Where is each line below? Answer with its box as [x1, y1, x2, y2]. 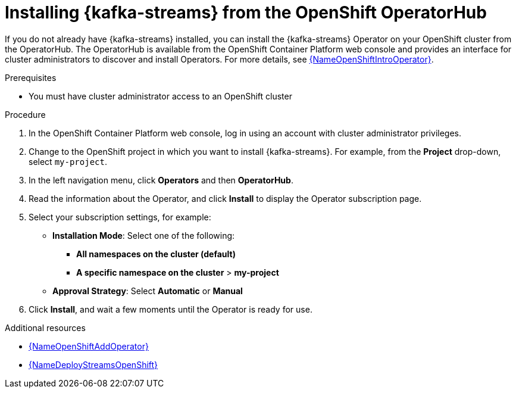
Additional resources [5, 322, 86, 333]
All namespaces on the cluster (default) [76, 248, 236, 259]
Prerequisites [5, 72, 57, 83]
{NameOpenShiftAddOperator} [29, 341, 149, 351]
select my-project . [29, 156, 107, 167]
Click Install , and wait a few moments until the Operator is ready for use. [29, 304, 312, 314]
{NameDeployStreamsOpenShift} [29, 359, 158, 370]
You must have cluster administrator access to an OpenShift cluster [29, 91, 292, 101]
